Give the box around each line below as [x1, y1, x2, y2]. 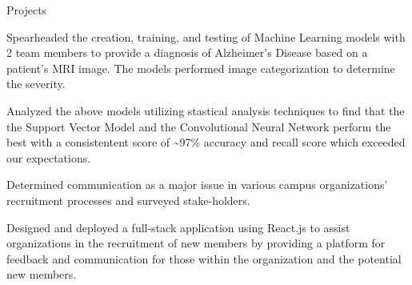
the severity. [6, 75, 66, 92]
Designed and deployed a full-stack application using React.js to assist [6, 219, 350, 235]
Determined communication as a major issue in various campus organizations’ [6, 176, 388, 193]
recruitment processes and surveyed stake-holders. [6, 191, 250, 208]
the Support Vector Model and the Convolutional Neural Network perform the [6, 118, 391, 134]
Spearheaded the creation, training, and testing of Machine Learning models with [6, 28, 406, 45]
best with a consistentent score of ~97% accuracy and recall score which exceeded [6, 134, 406, 151]
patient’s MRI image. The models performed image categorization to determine [6, 59, 395, 76]
